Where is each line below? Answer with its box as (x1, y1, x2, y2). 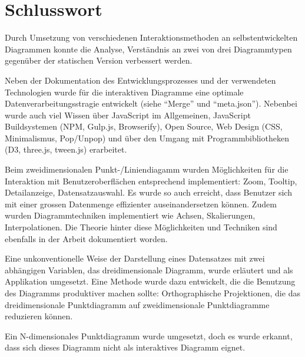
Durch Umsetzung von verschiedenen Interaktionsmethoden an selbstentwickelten (5, 31, 298, 44)
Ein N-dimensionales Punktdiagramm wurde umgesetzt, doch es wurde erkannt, (5, 329, 293, 342)
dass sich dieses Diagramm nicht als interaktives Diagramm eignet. (5, 341, 246, 353)
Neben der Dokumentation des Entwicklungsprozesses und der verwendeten (5, 74, 276, 86)
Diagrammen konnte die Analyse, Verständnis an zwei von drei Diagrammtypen (5, 42, 292, 55)
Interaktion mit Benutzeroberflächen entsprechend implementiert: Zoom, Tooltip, (5, 174, 297, 187)
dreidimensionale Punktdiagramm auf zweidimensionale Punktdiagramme (5, 298, 270, 310)
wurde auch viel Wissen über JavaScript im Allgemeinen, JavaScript (5, 108, 251, 121)
